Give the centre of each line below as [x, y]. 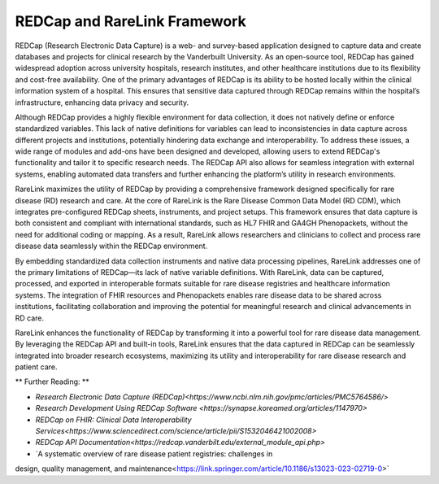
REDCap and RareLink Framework [131, 21]
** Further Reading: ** [52, 382]
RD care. [30, 318]
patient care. [36, 367]
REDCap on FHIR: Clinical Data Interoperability [113, 420]
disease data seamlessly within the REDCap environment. [111, 246]
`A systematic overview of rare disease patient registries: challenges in [154, 453]
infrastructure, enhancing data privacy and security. [102, 102]
